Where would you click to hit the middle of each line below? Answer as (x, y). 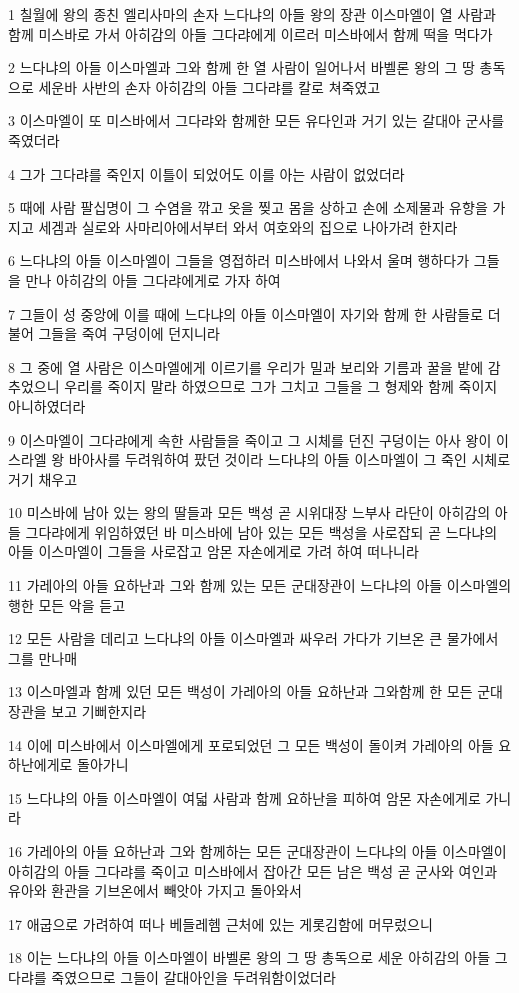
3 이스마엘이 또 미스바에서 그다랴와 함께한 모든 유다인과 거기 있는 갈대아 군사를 (256, 120)
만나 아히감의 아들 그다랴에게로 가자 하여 (153, 279)
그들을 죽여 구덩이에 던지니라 (129, 333)
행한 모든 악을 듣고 (67, 604)
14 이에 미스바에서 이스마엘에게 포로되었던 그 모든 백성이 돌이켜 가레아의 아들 (251, 744)
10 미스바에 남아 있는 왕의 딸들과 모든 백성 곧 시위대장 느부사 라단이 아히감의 (249, 512)
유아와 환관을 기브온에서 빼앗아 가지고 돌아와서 (155, 890)
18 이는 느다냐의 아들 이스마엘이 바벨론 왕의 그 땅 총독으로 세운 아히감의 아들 (249, 957)
